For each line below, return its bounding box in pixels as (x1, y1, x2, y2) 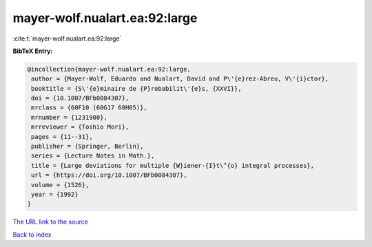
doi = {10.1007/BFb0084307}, (31, 94, 130, 103)
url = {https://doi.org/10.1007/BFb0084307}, (31, 171, 187, 179)
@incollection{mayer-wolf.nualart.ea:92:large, (27, 65, 191, 73)
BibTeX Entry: (12, 47, 53, 55)
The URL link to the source (12, 217, 89, 226)
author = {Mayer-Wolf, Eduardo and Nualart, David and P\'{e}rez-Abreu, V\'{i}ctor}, (31, 75, 329, 83)
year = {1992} (31, 191, 79, 198)
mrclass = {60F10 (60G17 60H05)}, (31, 104, 147, 111)
